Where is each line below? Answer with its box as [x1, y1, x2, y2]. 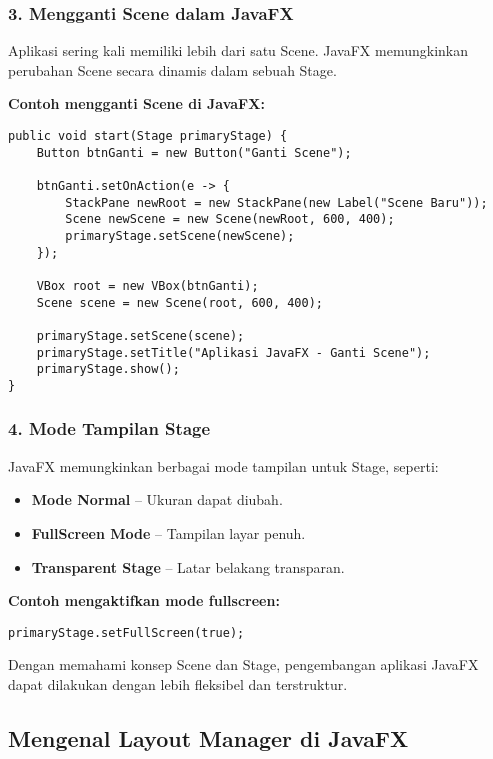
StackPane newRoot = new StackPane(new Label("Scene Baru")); [65, 195, 488, 210]
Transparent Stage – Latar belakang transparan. [31, 556, 345, 577]
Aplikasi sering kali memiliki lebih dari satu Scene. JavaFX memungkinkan [8, 40, 468, 61]
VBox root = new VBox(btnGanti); [36, 278, 259, 293]
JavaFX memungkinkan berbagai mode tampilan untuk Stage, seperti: [8, 455, 439, 476]
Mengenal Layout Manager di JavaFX [8, 722, 409, 753]
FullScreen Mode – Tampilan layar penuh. [31, 522, 306, 543]
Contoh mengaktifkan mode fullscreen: [8, 590, 280, 611]
